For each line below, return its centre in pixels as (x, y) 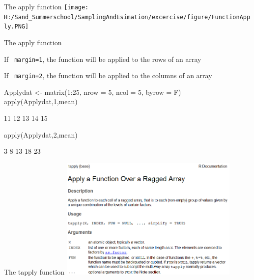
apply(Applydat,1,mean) (41, 101)
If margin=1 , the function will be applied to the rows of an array (103, 59)
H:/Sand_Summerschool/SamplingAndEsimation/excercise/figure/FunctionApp (127, 17)
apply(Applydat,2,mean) (41, 134)
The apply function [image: (46, 6)
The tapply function (34, 271)
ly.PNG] (16, 27)
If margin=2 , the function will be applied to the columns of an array (108, 75)
